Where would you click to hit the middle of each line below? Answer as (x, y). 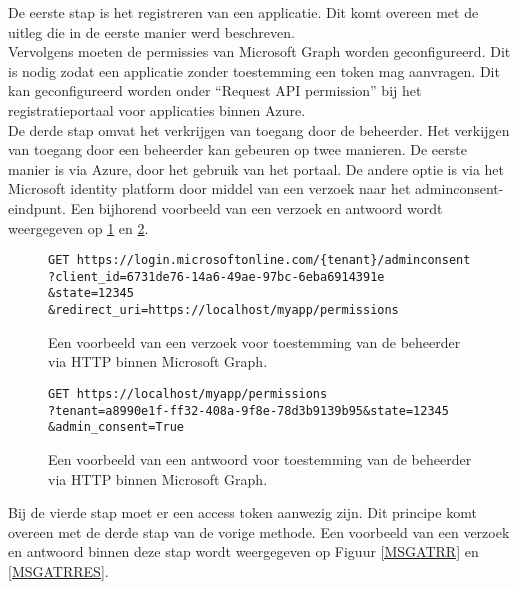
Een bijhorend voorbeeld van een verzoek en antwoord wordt (256, 207)
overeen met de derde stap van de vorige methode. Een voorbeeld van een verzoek (259, 531)
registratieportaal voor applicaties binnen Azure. (157, 109)
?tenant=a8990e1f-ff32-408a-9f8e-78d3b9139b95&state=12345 (248, 410)
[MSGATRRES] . (58, 570)
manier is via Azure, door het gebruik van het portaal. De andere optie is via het (256, 168)
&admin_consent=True (116, 427)
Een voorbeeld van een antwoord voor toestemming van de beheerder (260, 458)
